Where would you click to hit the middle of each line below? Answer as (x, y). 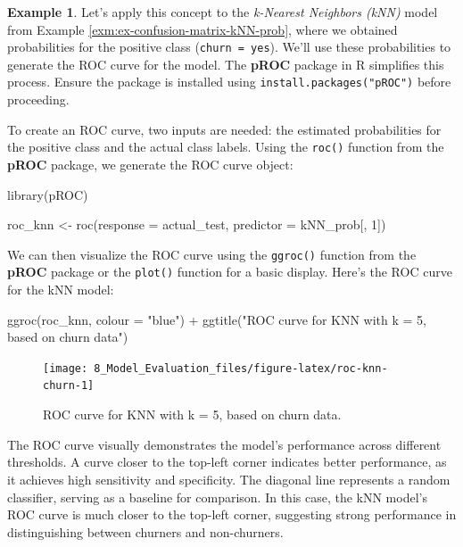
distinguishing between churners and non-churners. (145, 531)
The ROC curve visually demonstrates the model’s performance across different (224, 444)
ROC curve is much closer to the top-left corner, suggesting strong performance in (232, 514)
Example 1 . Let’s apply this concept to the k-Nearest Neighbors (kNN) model (223, 12)
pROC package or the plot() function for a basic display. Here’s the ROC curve (230, 272)
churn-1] (69, 386)
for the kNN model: (61, 290)
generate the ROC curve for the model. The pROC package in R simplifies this (226, 64)
